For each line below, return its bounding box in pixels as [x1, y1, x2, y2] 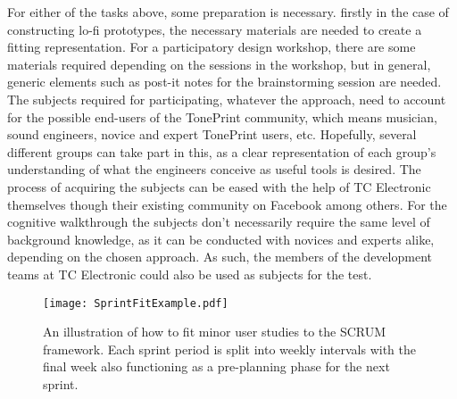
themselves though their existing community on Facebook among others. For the [7, 195, 447, 213]
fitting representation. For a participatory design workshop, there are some [7, 37, 416, 56]
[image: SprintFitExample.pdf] [43, 296, 228, 310]
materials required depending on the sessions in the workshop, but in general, [7, 54, 431, 73]
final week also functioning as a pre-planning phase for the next [43, 357, 390, 376]
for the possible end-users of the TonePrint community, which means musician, [7, 107, 437, 126]
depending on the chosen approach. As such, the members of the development [7, 247, 432, 266]
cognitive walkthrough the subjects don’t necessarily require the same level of [7, 212, 430, 231]
